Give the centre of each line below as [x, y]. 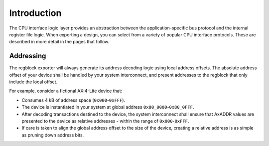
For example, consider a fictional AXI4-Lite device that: [66, 91]
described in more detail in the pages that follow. [59, 42]
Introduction [35, 13]
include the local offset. [33, 82]
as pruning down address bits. [53, 135]
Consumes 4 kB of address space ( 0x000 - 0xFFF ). [73, 100]
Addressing [28, 56]
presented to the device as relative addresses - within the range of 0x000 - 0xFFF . [105, 121]
